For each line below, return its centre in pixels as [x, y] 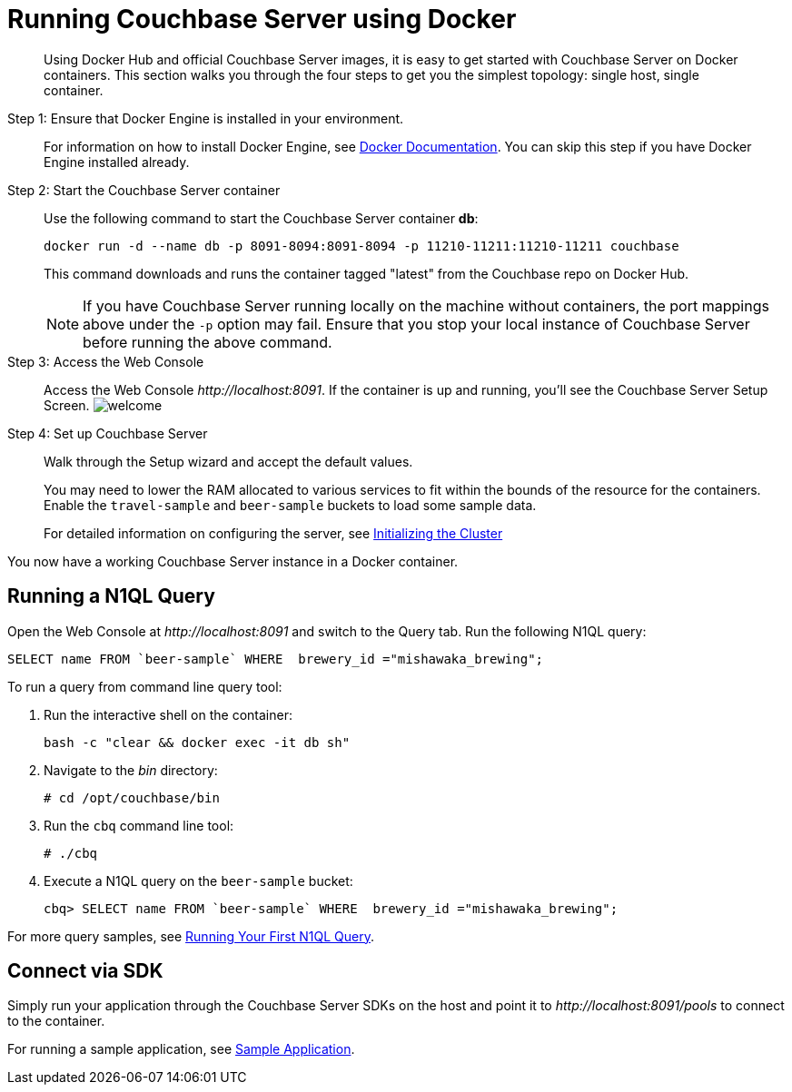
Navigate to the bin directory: [131, 770]
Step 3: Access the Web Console [106, 361]
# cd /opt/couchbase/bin [132, 797]
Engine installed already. [117, 162]
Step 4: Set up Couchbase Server [108, 433]
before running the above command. [208, 342]
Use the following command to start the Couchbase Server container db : [261, 218]
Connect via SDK [85, 971]
